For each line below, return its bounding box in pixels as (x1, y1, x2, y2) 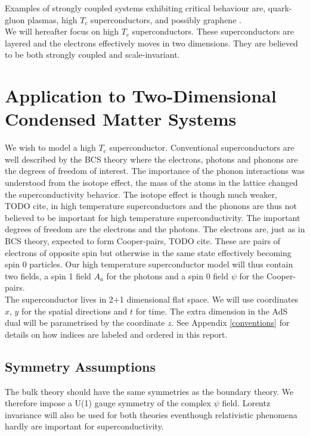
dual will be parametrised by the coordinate (5, 316, 165, 329)
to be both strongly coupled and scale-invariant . (5, 48, 180, 61)
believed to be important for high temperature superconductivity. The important (5, 211, 300, 223)
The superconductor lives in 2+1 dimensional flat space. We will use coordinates (5, 293, 299, 305)
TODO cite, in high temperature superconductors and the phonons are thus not (5, 200, 297, 212)
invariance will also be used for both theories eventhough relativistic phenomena (5, 408, 297, 421)
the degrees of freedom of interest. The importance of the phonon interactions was (5, 164, 305, 177)
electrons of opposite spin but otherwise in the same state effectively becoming (5, 246, 292, 259)
